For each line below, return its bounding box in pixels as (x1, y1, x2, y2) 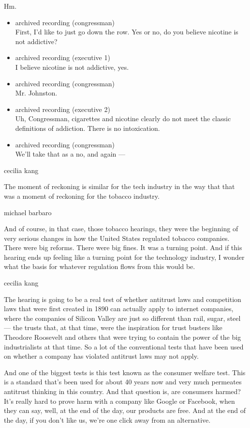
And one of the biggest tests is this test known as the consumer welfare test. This (4, 367, 246, 377)
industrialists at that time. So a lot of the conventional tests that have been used (4, 341, 244, 351)
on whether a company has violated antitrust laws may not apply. (4, 351, 199, 361)
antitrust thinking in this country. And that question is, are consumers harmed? (4, 386, 241, 396)
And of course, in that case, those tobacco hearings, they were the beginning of (4, 223, 238, 234)
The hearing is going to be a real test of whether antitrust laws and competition (4, 294, 241, 304)
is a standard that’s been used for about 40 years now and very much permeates (4, 377, 242, 387)
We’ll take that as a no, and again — (15, 149, 125, 159)
